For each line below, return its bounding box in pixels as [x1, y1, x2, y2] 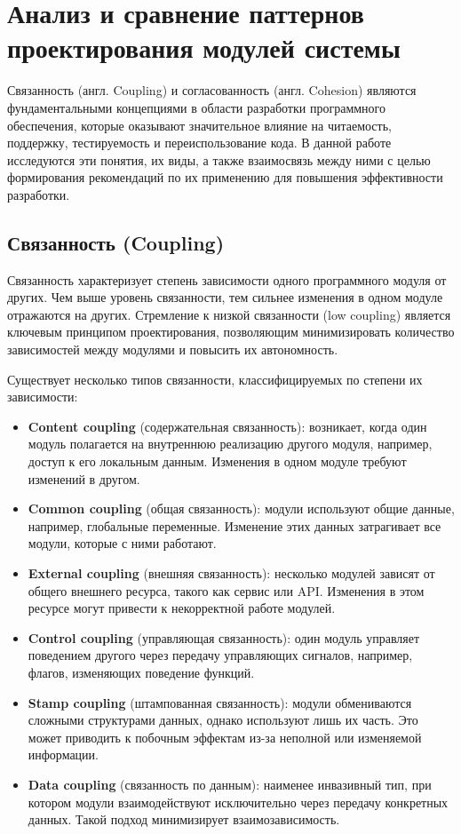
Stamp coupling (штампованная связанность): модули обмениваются [28, 693, 412, 711]
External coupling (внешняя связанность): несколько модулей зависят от [28, 563, 435, 582]
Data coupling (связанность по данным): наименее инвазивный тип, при [28, 774, 432, 793]
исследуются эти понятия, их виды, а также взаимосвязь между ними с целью [7, 150, 431, 169]
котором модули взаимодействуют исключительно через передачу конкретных [28, 792, 449, 811]
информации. [28, 745, 99, 764]
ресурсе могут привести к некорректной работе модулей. [28, 599, 336, 617]
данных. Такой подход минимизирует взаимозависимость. [28, 810, 340, 829]
